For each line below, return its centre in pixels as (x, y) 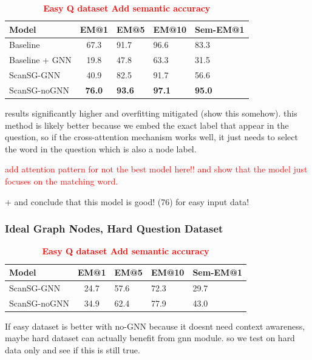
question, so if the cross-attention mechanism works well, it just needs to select (151, 137)
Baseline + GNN (40, 60)
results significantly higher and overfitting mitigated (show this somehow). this (151, 113)
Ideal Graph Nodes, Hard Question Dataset (114, 229)
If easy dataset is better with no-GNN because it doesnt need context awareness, (155, 326)
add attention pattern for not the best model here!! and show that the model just (156, 169)
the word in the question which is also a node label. (101, 148)
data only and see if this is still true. (73, 350)
